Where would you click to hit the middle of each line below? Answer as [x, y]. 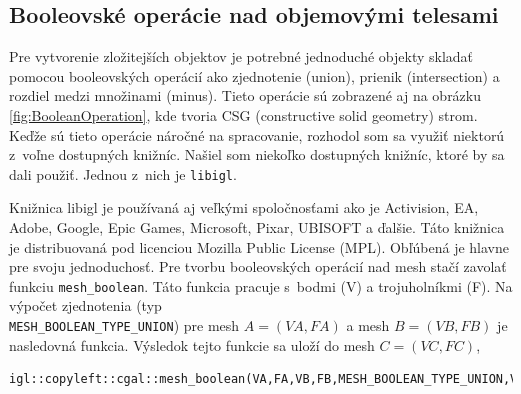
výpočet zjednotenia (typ [85, 305]
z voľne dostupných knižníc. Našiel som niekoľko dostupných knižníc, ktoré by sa [257, 154]
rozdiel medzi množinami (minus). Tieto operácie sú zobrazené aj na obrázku [245, 95]
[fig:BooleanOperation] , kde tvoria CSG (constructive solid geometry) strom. [243, 114]
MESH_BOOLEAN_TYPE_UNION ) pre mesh [124, 325]
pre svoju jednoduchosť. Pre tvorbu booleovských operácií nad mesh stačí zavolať [258, 266]
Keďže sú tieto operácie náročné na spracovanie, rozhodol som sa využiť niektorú [257, 134]
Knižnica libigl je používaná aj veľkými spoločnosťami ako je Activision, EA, [244, 207]
